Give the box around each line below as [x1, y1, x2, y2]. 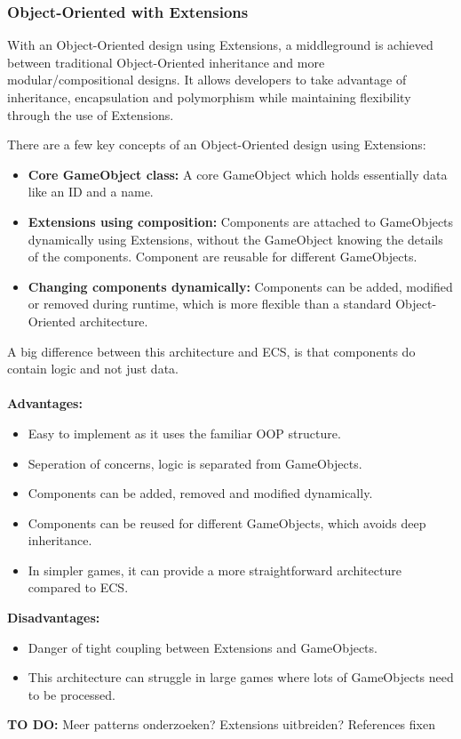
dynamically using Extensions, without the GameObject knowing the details [28, 229, 443, 248]
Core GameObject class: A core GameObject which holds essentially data [28, 165, 448, 183]
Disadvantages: [7, 608, 100, 627]
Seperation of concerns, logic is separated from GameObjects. [28, 454, 362, 472]
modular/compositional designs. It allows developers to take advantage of [7, 70, 407, 89]
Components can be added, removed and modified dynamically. [28, 484, 373, 502]
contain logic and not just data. [7, 359, 179, 378]
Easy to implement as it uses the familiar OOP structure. [28, 423, 341, 442]
